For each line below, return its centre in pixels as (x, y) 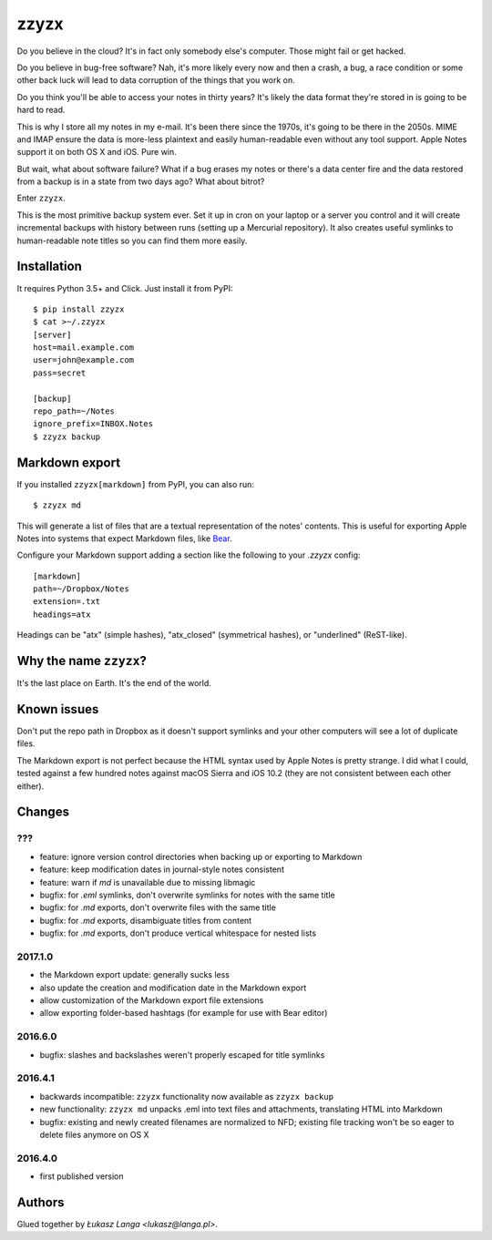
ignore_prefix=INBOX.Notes (93, 424)
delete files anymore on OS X (94, 1134)
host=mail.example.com (84, 348)
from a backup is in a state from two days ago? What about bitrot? (141, 181)
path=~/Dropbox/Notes (81, 589)
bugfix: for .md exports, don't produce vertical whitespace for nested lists (178, 933)
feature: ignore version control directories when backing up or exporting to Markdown (201, 856)
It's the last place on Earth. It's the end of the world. (114, 683)
